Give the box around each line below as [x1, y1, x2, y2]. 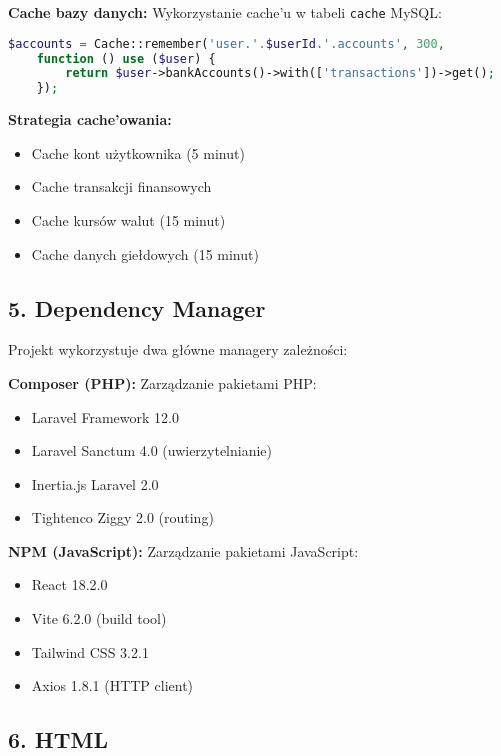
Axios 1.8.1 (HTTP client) [31, 675, 194, 696]
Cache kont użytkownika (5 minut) [31, 142, 245, 163]
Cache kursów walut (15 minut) [31, 209, 226, 230]
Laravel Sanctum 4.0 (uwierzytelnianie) [31, 440, 273, 461]
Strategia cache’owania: [8, 109, 172, 130]
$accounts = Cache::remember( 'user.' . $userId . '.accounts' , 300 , [8, 36, 445, 51]
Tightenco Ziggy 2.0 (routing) [31, 507, 214, 528]
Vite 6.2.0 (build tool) [31, 608, 167, 629]
